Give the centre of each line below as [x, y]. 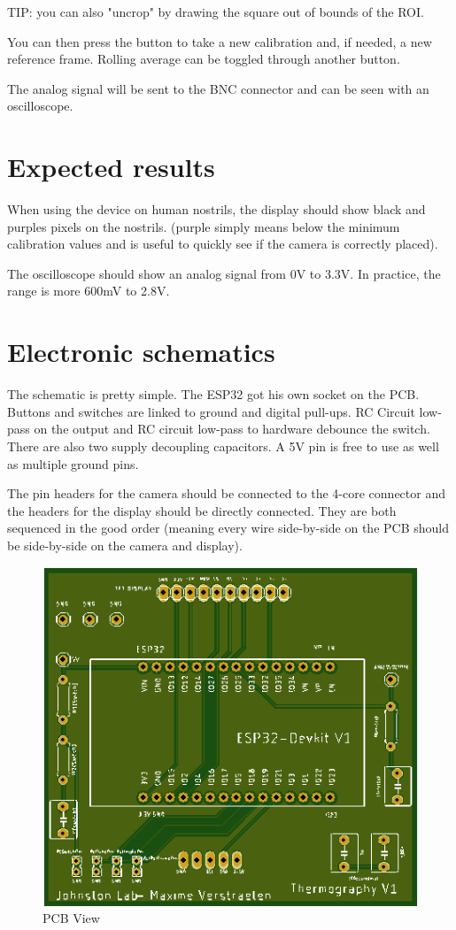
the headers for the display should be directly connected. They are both [202, 510]
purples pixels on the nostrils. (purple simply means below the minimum [204, 226]
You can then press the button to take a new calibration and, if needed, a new [220, 41]
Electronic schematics [141, 352]
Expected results [111, 167]
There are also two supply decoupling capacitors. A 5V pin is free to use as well [223, 446]
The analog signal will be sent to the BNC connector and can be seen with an [218, 88]
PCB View [71, 918]
